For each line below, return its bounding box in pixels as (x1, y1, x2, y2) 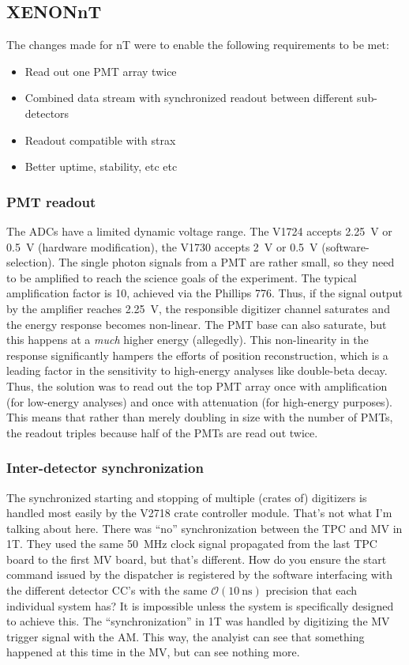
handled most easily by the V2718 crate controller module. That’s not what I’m (6, 504, 392, 521)
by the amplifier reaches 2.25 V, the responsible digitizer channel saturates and (6, 300, 390, 316)
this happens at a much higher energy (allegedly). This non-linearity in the (6, 331, 369, 348)
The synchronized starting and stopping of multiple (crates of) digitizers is (6, 489, 367, 505)
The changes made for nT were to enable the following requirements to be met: (6, 36, 389, 53)
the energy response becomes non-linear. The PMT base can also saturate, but (6, 315, 387, 332)
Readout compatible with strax (24, 131, 176, 148)
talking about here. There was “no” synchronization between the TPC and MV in (6, 520, 403, 536)
